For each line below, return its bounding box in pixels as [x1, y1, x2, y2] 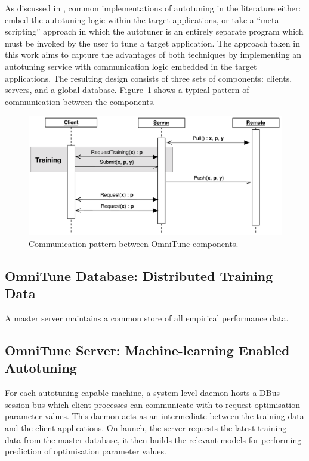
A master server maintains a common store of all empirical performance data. [5, 312, 289, 324]
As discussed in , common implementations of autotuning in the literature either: [5, 2, 301, 14]
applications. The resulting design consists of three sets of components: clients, [5, 72, 292, 84]
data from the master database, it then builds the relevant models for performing [5, 433, 302, 445]
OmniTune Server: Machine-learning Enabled [5, 341, 290, 360]
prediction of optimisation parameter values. [5, 445, 166, 457]
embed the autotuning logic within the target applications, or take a [5, 13, 254, 26]
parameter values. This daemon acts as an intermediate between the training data [5, 410, 304, 422]
